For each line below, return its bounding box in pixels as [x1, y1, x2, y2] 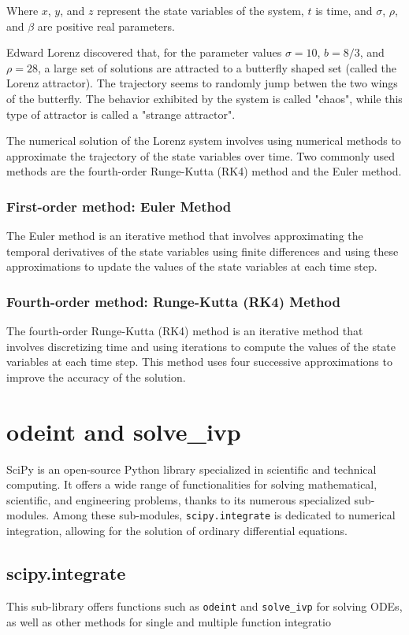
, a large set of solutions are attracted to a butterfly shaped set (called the [37, 59, 397, 76]
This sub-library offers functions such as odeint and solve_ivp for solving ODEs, [6, 597, 403, 614]
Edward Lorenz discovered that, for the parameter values [6, 44, 282, 61]
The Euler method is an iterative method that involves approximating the [6, 227, 363, 244]
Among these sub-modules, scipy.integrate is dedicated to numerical [52, 507, 396, 523]
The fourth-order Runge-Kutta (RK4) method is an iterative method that [6, 323, 363, 339]
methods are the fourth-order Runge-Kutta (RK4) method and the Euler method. [6, 163, 402, 179]
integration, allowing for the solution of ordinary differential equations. [6, 522, 348, 539]
